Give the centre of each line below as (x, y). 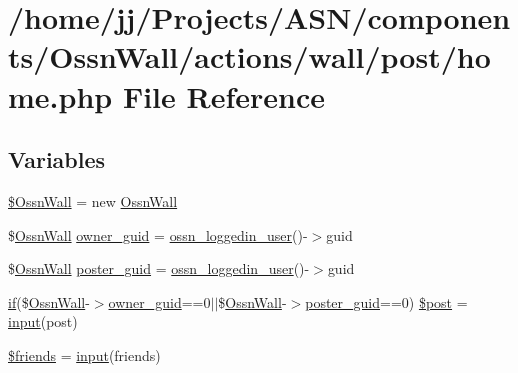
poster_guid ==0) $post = (386, 301)
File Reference (224, 95)
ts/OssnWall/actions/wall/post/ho (249, 56)
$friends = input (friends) (84, 354)
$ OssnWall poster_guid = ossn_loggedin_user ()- (159, 268)
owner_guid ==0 (159, 301)
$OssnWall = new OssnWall (93, 200)
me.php (60, 95)
